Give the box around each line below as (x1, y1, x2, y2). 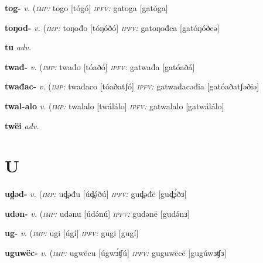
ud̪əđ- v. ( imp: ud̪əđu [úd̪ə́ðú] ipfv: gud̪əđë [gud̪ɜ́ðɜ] (5, 188, 187, 200)
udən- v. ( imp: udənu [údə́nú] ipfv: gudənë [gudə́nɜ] (5, 207, 190, 219)
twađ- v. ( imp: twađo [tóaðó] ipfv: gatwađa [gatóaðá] (5, 60, 195, 72)
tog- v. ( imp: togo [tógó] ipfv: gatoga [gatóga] (5, 2, 168, 13)
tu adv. (5, 41, 31, 53)
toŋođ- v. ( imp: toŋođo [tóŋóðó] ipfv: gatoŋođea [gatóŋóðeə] (5, 21, 220, 33)
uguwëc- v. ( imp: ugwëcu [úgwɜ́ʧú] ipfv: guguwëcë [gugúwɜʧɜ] (5, 247, 227, 259)
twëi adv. (5, 119, 39, 131)
